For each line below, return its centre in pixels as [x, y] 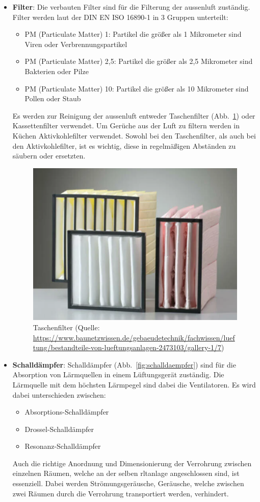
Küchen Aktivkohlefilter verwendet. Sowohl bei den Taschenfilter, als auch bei [134, 135]
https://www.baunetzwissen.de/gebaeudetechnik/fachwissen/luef [134, 337]
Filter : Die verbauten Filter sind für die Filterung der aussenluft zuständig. [131, 7]
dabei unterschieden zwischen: [59, 394]
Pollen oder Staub [53, 98]
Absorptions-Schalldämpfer [67, 412]
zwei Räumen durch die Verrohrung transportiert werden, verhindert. [121, 493]
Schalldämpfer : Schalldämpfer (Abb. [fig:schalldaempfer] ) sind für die [124, 364]
